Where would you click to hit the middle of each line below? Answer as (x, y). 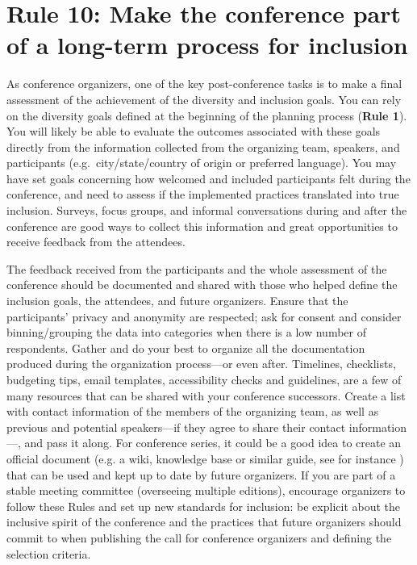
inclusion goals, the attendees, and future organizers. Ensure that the (177, 301)
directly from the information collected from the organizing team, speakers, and (203, 146)
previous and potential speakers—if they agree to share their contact (176, 427)
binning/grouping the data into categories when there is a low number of (186, 332)
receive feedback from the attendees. (96, 242)
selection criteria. (49, 553)
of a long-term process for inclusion (207, 45)
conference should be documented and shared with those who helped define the (202, 285)
